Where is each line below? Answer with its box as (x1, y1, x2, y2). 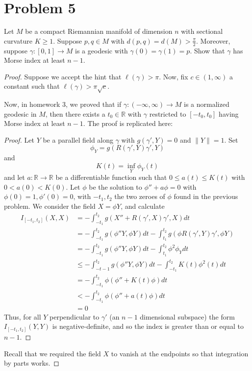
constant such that (4, 81, 60, 91)
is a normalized (184, 99, 229, 109)
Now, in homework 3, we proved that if (4, 99, 122, 109)
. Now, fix (159, 71, 188, 81)
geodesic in (4, 108, 37, 119)
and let (4, 172, 25, 182)
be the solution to (89, 181, 142, 192)
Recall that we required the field (4, 348, 101, 358)
